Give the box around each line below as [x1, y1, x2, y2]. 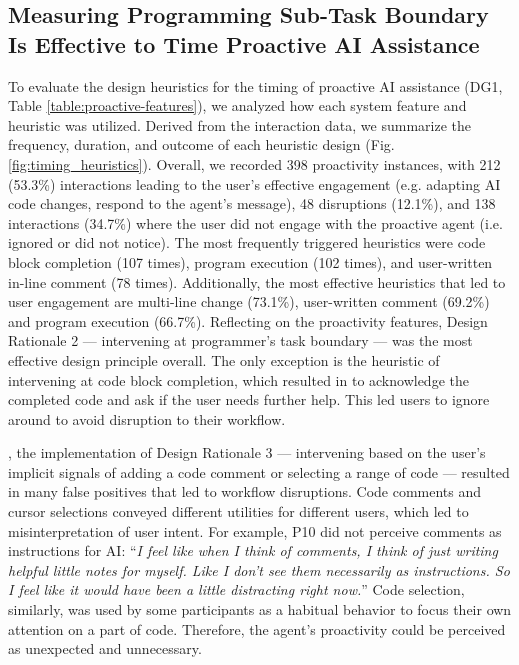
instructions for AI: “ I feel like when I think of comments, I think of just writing [8, 540, 498, 561]
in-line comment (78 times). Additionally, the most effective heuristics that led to [8, 271, 506, 292]
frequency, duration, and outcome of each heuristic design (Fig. [8, 134, 395, 155]
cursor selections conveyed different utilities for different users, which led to [8, 501, 469, 522]
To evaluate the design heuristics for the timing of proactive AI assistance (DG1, [8, 75, 503, 96]
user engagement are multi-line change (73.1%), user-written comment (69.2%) [8, 291, 490, 312]
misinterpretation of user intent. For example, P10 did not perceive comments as [8, 520, 502, 541]
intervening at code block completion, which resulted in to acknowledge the [8, 369, 469, 390]
